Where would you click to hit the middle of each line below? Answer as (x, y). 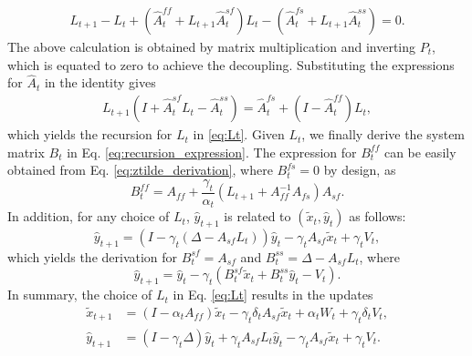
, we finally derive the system (383, 134)
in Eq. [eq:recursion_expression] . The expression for (212, 152)
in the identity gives (100, 82)
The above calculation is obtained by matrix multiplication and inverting (212, 47)
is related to (257, 216)
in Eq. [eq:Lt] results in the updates (273, 295)
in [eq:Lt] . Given (239, 134)
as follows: (378, 216)
